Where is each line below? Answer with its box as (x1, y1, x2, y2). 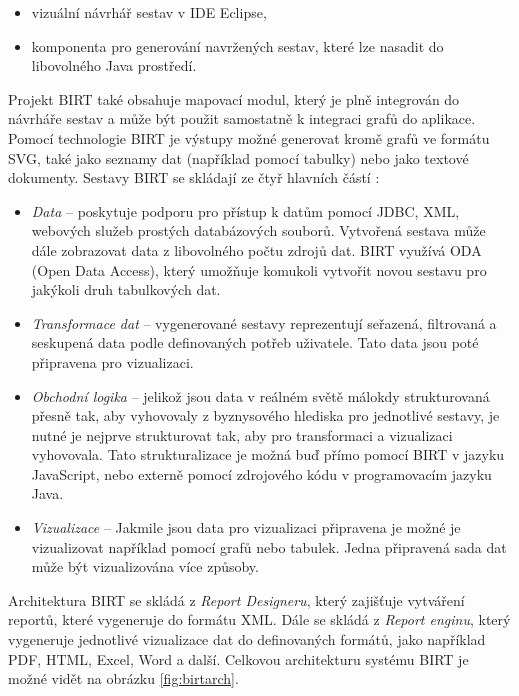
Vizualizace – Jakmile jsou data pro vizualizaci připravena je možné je (31, 517, 461, 538)
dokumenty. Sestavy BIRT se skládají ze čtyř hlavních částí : (8, 167, 380, 188)
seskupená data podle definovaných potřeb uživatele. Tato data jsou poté (31, 332, 479, 353)
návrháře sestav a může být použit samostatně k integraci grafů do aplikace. (8, 108, 476, 129)
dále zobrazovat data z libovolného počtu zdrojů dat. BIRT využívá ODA (31, 239, 482, 260)
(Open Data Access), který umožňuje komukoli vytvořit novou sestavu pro (31, 259, 487, 280)
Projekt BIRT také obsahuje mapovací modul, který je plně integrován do (8, 88, 460, 109)
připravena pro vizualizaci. (31, 351, 194, 372)
